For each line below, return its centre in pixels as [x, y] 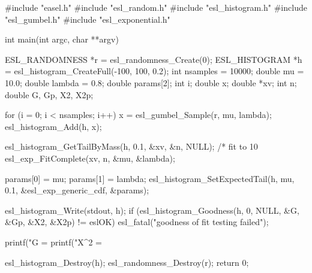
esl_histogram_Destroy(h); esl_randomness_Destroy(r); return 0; [127, 262]
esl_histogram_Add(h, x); [53, 126]
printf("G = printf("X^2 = [53, 242]
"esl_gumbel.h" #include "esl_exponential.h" [88, 19]
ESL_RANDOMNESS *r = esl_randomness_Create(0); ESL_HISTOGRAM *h [154, 59]
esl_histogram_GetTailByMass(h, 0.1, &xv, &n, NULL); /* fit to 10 [131, 146]
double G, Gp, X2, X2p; [49, 94]
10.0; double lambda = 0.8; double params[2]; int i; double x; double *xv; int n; [151, 82]
